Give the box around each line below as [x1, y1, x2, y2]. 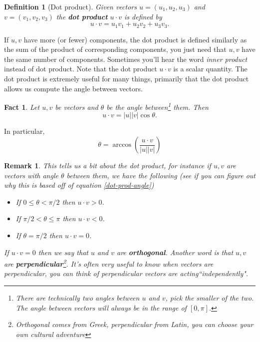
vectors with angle [4, 170, 58, 180]
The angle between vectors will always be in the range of [15, 302, 187, 313]
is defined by [124, 11, 162, 21]
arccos [112, 141, 131, 149]
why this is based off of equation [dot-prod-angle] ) [4, 180, 154, 190]
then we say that [38, 247, 88, 257]
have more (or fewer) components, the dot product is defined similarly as [23, 34, 247, 44]
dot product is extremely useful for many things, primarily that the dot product [4, 73, 249, 84]
